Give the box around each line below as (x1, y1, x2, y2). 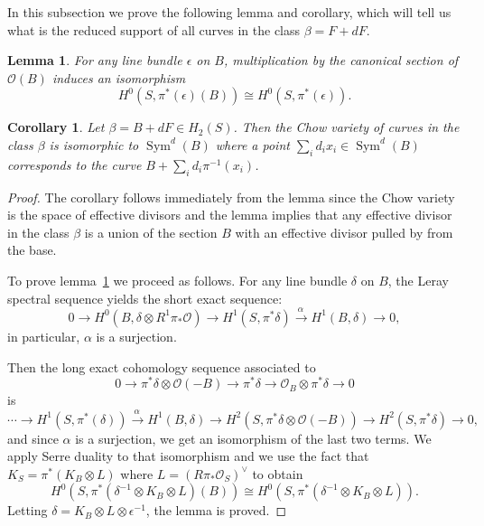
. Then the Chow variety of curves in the (233, 117, 460, 136)
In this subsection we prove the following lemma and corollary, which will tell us (7, 3, 451, 21)
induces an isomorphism (51, 68, 186, 87)
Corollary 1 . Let (7, 117, 105, 136)
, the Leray (387, 270, 449, 289)
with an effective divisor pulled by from (235, 222, 453, 241)
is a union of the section (84, 222, 218, 241)
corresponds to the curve (7, 155, 142, 174)
